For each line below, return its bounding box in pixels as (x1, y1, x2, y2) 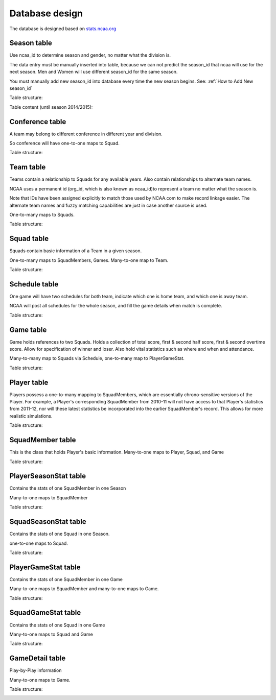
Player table (9, 378, 49, 387)
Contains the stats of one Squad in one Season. (9, 531, 110, 537)
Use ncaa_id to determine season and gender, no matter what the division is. (9, 52, 171, 58)
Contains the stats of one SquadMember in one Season (9, 485, 126, 491)
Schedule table (9, 280, 59, 288)
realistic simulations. (9, 413, 53, 419)
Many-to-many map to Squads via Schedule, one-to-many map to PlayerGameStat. (9, 355, 185, 361)
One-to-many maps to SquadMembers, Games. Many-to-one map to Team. (9, 257, 169, 263)
